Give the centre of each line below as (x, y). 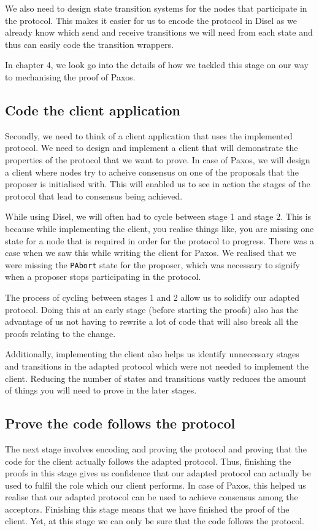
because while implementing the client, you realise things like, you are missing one (159, 228)
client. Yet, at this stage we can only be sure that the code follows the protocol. (155, 521)
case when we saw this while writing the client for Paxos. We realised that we (151, 253)
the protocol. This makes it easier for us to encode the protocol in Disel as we (151, 20)
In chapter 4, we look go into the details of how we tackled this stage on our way (157, 65)
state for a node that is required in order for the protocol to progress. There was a (159, 240)
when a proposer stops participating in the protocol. (103, 277)
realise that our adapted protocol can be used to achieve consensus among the (152, 497)
